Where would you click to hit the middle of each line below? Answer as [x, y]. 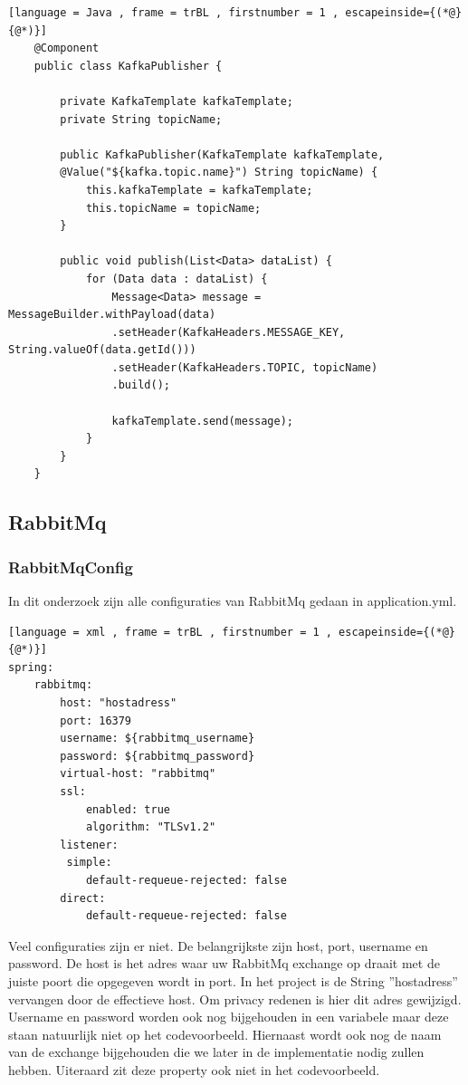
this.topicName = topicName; [173, 208]
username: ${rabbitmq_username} [158, 739]
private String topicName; [141, 119]
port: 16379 [96, 720]
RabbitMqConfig [71, 567]
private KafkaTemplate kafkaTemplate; [177, 101]
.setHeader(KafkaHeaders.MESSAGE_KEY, [229, 332]
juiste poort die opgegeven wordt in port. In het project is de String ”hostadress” [233, 980]
